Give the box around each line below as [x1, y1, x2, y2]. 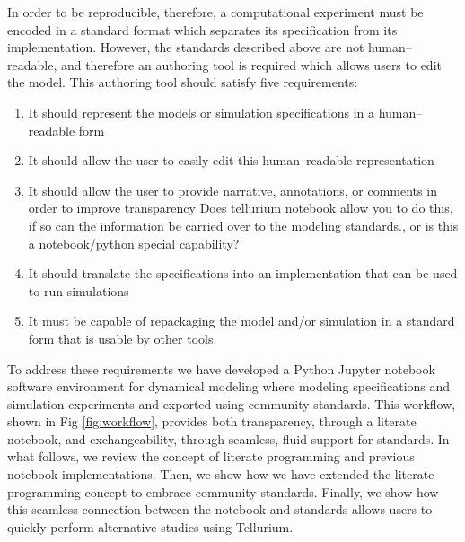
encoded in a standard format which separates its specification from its [7, 20, 398, 39]
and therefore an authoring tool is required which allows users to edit [60, 55, 442, 74]
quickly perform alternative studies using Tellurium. [7, 517, 294, 536]
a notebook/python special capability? [28, 233, 240, 252]
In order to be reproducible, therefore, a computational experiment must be [7, 3, 424, 21]
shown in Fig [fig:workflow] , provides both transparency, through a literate [7, 412, 417, 431]
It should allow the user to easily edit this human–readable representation [28, 151, 434, 170]
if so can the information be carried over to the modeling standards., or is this [28, 215, 459, 234]
